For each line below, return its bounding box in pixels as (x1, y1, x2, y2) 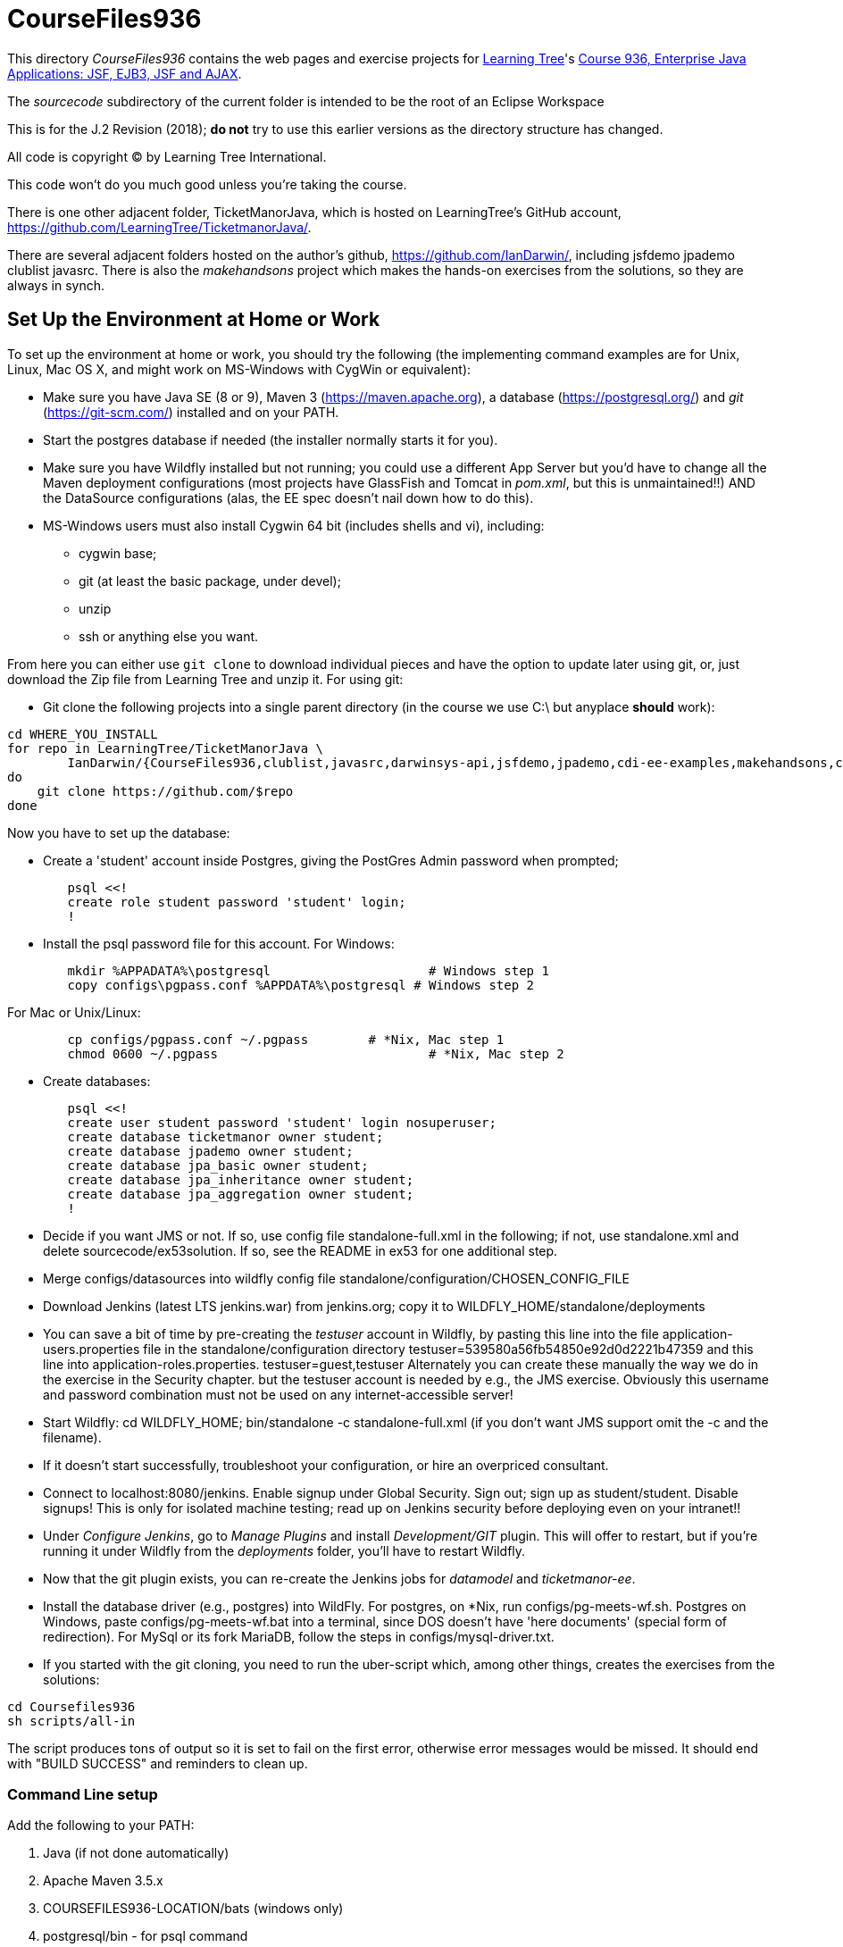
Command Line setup (7, 1784, 158, 1803)
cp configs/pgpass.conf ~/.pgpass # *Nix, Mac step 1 (67, 1032, 505, 1047)
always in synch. (7, 277, 104, 293)
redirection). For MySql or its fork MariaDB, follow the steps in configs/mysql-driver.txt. (43, 1628, 555, 1644)
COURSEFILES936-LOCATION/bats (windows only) (43, 1901, 344, 1917)
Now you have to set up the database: (7, 824, 230, 840)
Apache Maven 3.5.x (43, 1873, 163, 1889)
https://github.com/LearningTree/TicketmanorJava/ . (7, 219, 312, 235)
